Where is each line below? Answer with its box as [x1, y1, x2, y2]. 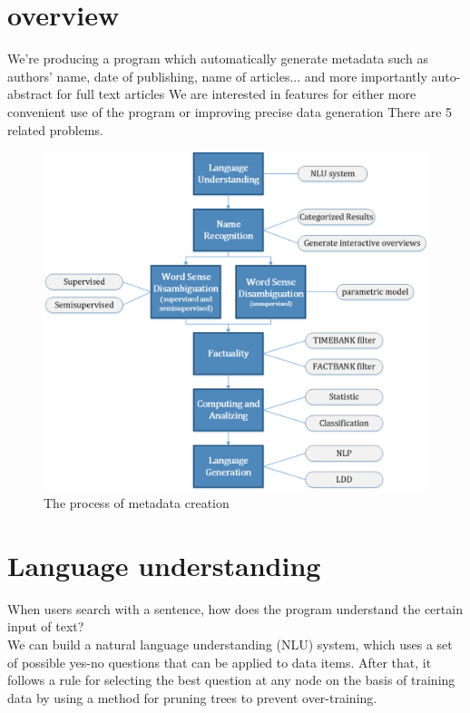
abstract [7, 84, 53, 103]
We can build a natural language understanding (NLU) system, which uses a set [7, 635, 453, 654]
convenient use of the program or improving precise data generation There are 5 [7, 102, 453, 121]
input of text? [7, 617, 84, 636]
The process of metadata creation [44, 493, 230, 513]
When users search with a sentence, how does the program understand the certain [7, 599, 463, 618]
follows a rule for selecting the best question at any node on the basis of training [7, 670, 455, 689]
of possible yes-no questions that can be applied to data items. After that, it [7, 652, 432, 671]
